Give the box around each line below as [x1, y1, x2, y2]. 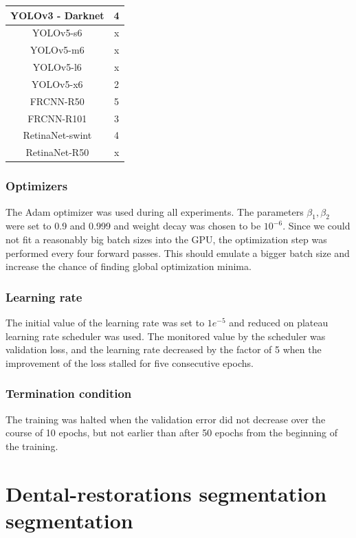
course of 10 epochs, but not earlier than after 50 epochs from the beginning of [5, 425, 338, 440]
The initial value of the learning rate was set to [5, 315, 205, 329]
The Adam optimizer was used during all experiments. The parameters [5, 204, 304, 218]
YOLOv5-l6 [32, 60, 82, 74]
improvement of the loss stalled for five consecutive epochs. [5, 355, 254, 370]
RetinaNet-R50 [25, 145, 89, 159]
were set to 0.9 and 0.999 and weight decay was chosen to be [5, 218, 261, 233]
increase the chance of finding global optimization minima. [5, 259, 252, 273]
